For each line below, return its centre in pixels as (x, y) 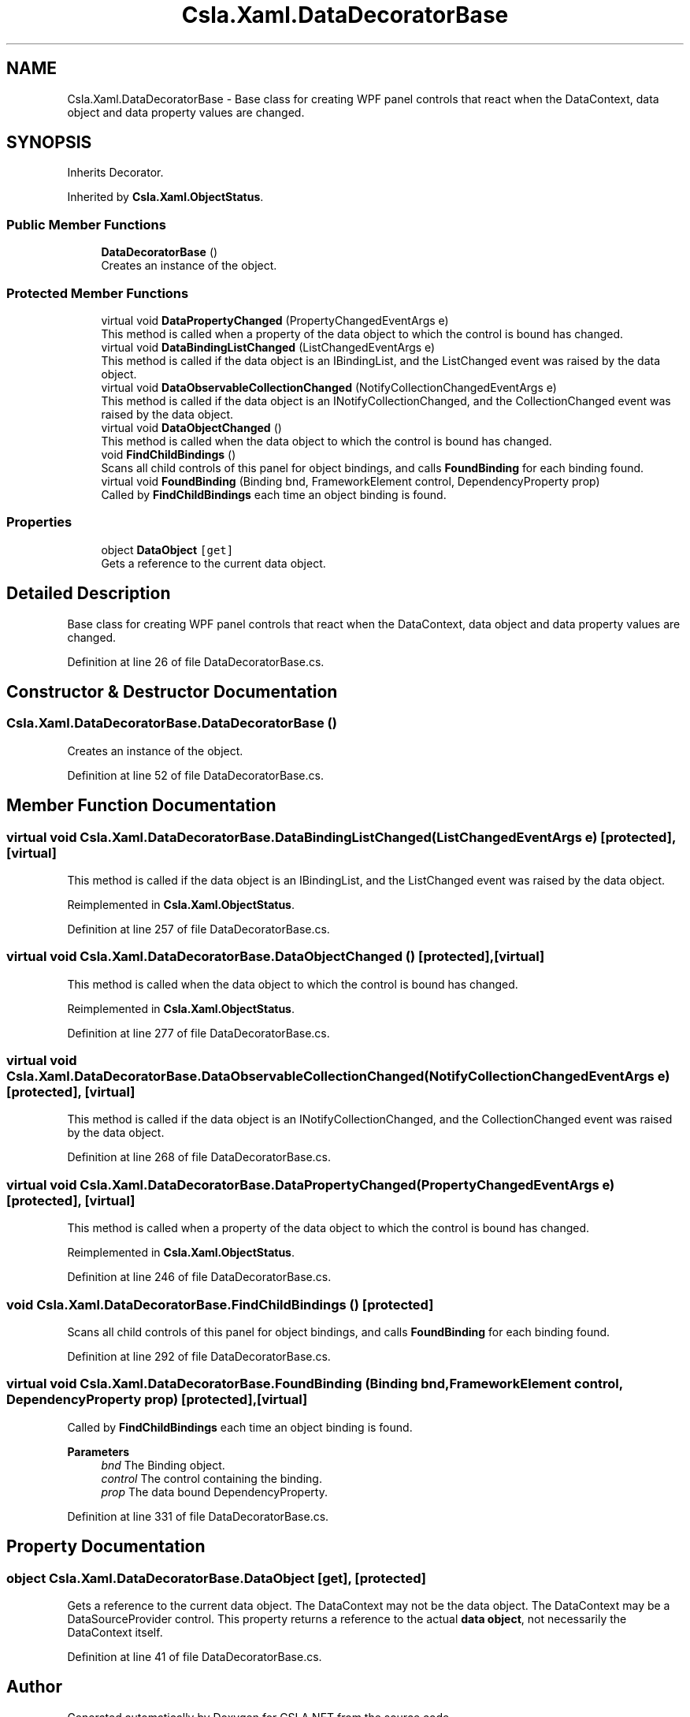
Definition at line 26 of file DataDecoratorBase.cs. (196, 661)
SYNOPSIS (49, 143)
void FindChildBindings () (169, 454)
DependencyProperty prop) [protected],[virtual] (157, 1400)
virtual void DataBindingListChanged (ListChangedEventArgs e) (268, 347)
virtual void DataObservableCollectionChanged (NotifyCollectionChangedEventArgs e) (329, 387)
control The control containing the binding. (211, 1478)
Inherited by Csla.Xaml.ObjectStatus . (165, 197)
